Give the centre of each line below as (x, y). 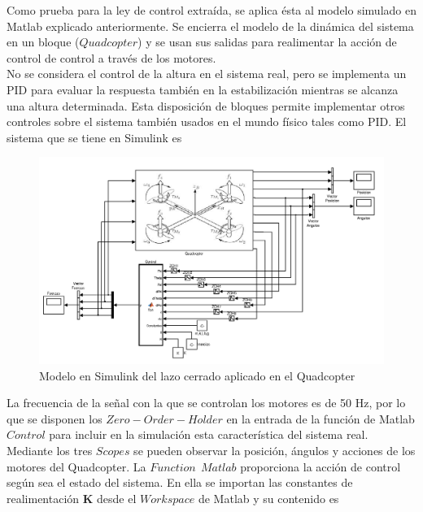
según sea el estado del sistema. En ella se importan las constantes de (180, 482)
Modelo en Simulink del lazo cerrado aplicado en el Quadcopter (197, 375)
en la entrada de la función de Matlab (321, 418)
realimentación (43, 498)
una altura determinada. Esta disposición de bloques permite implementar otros (206, 105)
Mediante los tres (50, 450)
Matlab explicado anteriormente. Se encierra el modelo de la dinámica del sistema (210, 26)
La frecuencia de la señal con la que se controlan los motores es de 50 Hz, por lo (206, 403)
